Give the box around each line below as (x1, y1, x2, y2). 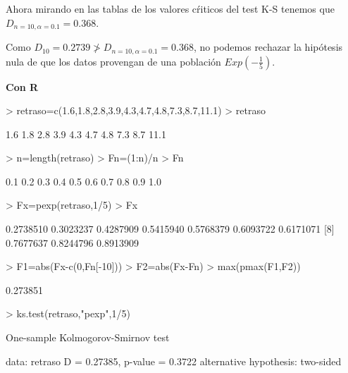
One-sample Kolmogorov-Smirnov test (6, 330, 170, 345)
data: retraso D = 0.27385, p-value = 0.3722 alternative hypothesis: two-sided (6, 353, 342, 368)
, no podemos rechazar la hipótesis (193, 39, 343, 54)
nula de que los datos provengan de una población (6, 54, 221, 68)
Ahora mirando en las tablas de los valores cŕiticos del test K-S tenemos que (6, 1, 335, 16)
